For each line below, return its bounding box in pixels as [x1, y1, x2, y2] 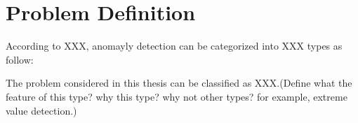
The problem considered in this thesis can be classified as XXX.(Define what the [6, 75, 352, 90]
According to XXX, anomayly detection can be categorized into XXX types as [6, 38, 343, 53]
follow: [6, 52, 34, 66]
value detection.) [6, 103, 77, 117]
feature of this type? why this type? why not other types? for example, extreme [6, 89, 347, 103]
